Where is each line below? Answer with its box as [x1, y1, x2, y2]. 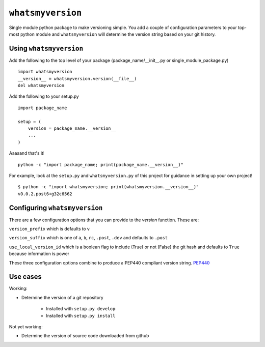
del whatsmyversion [18, 83, 65, 88]
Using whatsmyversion [9, 44, 83, 53]
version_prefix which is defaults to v [9, 226, 90, 231]
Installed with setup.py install [46, 313, 115, 318]
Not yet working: [9, 324, 43, 330]
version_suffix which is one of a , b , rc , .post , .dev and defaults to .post [9, 235, 168, 241]
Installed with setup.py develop [46, 306, 115, 312]
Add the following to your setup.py [9, 93, 79, 99]
